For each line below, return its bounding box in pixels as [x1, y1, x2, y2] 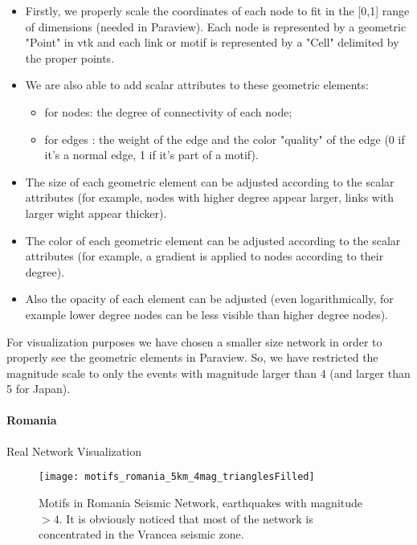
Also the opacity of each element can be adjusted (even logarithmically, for [25, 290, 394, 307]
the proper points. [25, 49, 115, 66]
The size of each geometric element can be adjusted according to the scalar [25, 173, 395, 190]
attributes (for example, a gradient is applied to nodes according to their [25, 248, 384, 264]
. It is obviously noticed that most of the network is [59, 510, 313, 527]
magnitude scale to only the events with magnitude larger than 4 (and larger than [6, 364, 411, 381]
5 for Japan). [6, 380, 71, 397]
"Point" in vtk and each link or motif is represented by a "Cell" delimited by [25, 34, 399, 51]
